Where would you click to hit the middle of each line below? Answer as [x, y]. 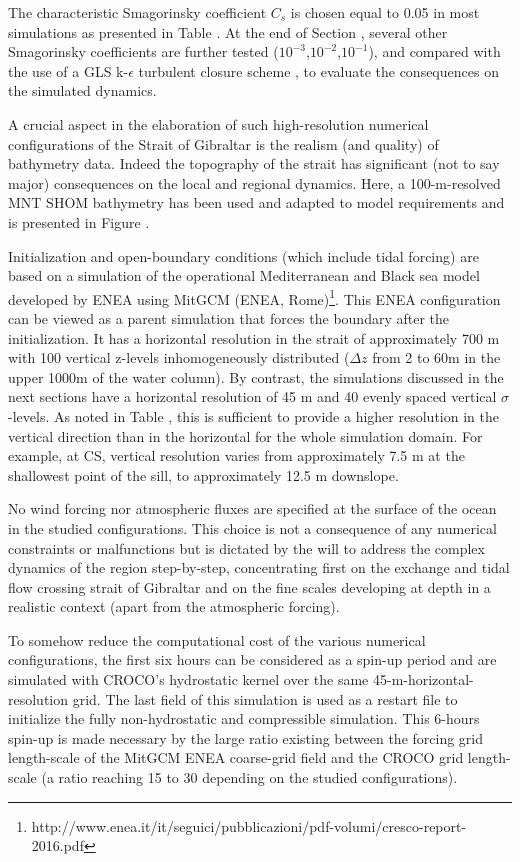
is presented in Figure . [79, 221]
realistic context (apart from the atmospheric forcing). [174, 606]
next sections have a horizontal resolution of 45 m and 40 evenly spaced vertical [252, 396]
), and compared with [434, 51]
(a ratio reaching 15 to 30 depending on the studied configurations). [249, 777]
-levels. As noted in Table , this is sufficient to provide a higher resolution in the [253, 415]
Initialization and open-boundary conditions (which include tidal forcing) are [243, 255]
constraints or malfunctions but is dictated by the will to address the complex [246, 547]
